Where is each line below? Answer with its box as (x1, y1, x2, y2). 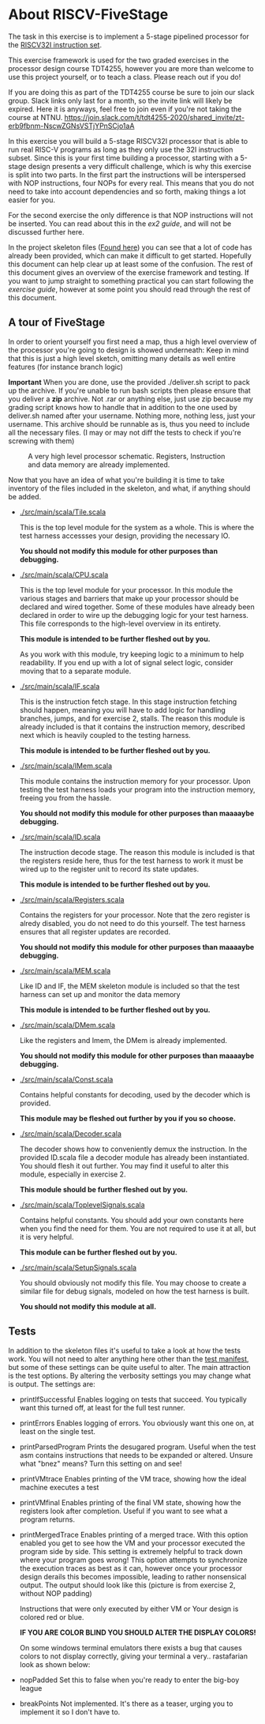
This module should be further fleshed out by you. (19, 1184, 188, 1194)
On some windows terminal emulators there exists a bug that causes (19, 1643, 242, 1652)
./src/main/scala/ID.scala (19, 832, 101, 841)
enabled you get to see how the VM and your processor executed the (19, 1538, 246, 1548)
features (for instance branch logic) (8, 362, 124, 371)
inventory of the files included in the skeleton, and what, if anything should (8, 484, 251, 493)
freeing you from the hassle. (19, 792, 112, 803)
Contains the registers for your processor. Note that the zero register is (19, 910, 251, 920)
